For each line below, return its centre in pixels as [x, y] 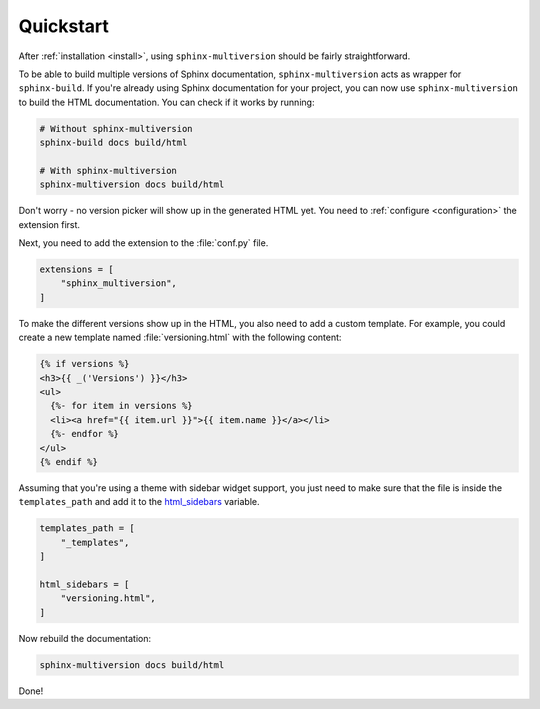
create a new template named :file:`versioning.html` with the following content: [180, 337]
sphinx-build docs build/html [113, 143]
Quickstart [64, 26]
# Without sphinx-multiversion [116, 128]
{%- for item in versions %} [122, 406]
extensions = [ [76, 269]
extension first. [49, 224]
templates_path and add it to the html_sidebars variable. [139, 502]
